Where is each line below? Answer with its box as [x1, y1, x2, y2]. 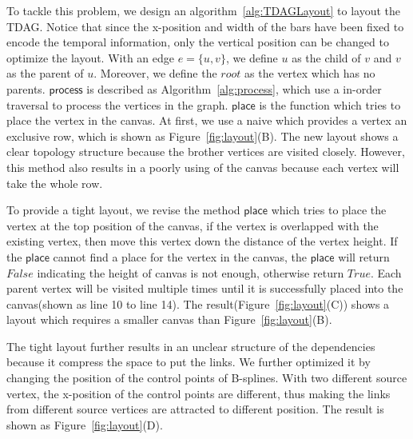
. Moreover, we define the [93, 65, 217, 82]
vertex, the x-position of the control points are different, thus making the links [6, 385, 391, 401]
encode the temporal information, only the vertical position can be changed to [6, 34, 389, 50]
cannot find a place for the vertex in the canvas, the [53, 248, 308, 265]
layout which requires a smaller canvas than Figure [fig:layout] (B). [6, 311, 332, 328]
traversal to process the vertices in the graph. [6, 96, 228, 113]
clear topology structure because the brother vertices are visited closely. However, [6, 143, 405, 160]
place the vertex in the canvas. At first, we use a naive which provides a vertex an [6, 112, 407, 129]
